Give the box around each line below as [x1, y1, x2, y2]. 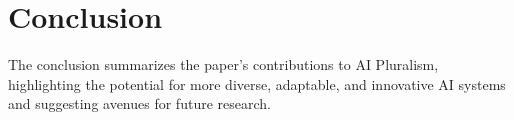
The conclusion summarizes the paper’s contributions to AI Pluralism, [8, 54, 439, 75]
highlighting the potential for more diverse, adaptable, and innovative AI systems [8, 73, 506, 94]
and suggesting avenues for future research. [8, 93, 271, 114]
